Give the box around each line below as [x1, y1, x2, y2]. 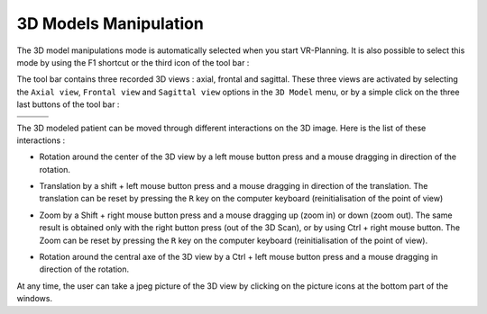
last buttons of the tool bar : [16, 99, 120, 110]
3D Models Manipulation [16, 13, 205, 33]
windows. [16, 293, 53, 304]
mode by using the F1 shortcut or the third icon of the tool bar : [16, 57, 250, 67]
